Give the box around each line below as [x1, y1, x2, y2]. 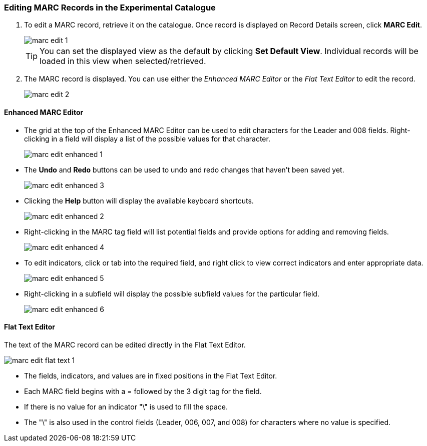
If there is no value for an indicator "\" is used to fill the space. [24, 402, 228, 411]
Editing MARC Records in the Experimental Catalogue [4, 2, 216, 12]
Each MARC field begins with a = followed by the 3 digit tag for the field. [24, 386, 262, 395]
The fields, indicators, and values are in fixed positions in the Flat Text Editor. [24, 371, 277, 380]
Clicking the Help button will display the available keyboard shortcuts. [24, 196, 254, 205]
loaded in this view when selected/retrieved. [40, 56, 206, 66]
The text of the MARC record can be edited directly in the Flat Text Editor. [4, 340, 246, 349]
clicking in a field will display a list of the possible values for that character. [24, 134, 270, 143]
